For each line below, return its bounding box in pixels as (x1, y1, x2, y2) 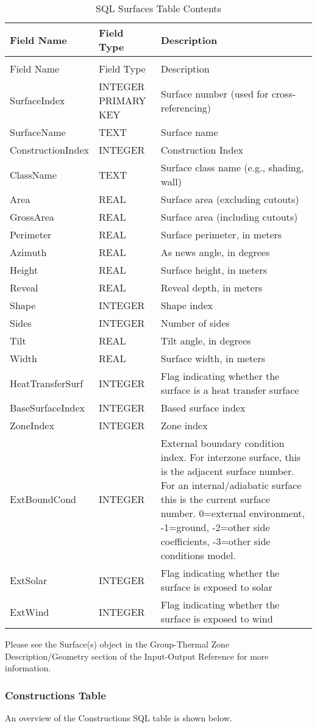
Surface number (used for (160, 86, 269, 101)
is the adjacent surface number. (160, 464, 294, 478)
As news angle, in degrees (160, 245, 270, 259)
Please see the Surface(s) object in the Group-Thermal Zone (5, 638, 230, 650)
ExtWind (10, 604, 49, 619)
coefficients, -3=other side (160, 534, 271, 548)
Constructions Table (5, 687, 106, 702)
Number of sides (160, 316, 230, 330)
